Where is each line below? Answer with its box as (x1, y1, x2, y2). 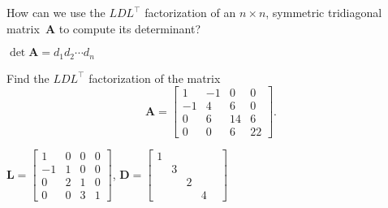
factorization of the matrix (88, 69, 221, 86)
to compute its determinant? (58, 19, 201, 37)
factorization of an (144, 4, 236, 20)
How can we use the (6, 4, 106, 20)
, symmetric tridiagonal (265, 4, 382, 20)
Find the (6, 69, 50, 86)
